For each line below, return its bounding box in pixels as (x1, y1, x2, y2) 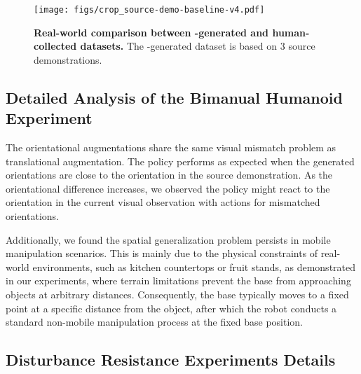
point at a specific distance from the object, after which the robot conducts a (6, 300, 337, 315)
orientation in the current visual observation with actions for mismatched (6, 195, 320, 209)
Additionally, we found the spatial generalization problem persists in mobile (6, 232, 331, 247)
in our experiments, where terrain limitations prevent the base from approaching (6, 273, 351, 288)
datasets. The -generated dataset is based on (80, 39, 278, 53)
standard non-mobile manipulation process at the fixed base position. (6, 314, 304, 329)
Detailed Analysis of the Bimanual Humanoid (6, 86, 343, 108)
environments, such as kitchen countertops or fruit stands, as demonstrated (32, 259, 356, 274)
